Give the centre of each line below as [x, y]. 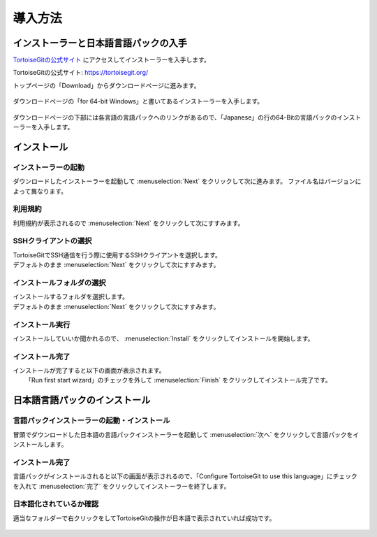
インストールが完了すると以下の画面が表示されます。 [89, 371]
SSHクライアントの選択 [52, 241]
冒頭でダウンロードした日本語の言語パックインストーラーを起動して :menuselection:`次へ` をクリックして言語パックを [183, 434]
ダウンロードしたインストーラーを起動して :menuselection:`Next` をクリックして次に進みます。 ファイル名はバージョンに [187, 181]
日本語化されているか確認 [56, 504]
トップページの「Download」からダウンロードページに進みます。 [106, 85]
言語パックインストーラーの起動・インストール [91, 421]
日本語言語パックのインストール [82, 400]
